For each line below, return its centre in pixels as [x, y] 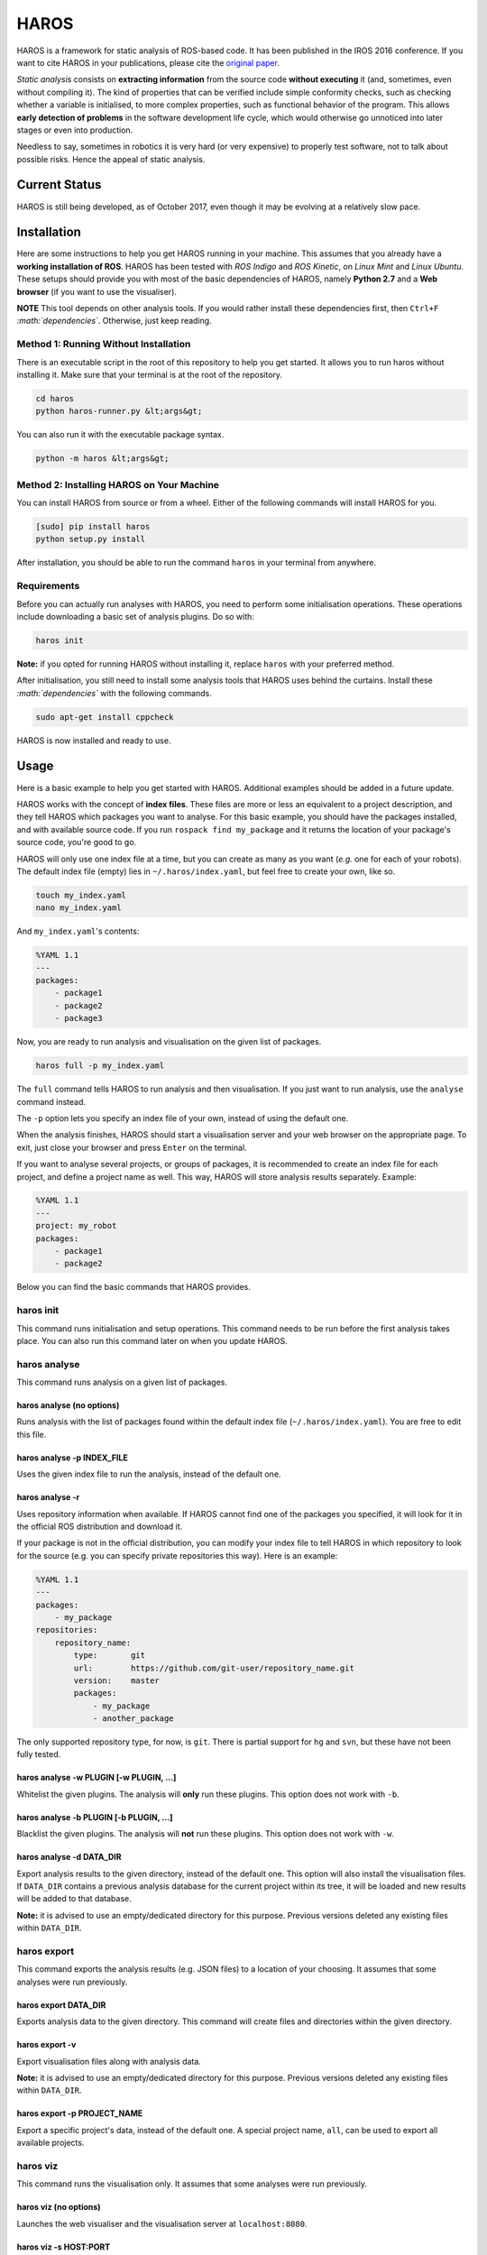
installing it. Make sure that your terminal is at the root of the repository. [150, 374]
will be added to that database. [74, 1899]
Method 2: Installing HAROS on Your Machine [118, 484]
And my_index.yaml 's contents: [78, 931]
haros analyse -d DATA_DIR [69, 1857]
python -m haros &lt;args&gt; [102, 459]
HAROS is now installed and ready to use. [94, 741]
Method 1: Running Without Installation [104, 345]
